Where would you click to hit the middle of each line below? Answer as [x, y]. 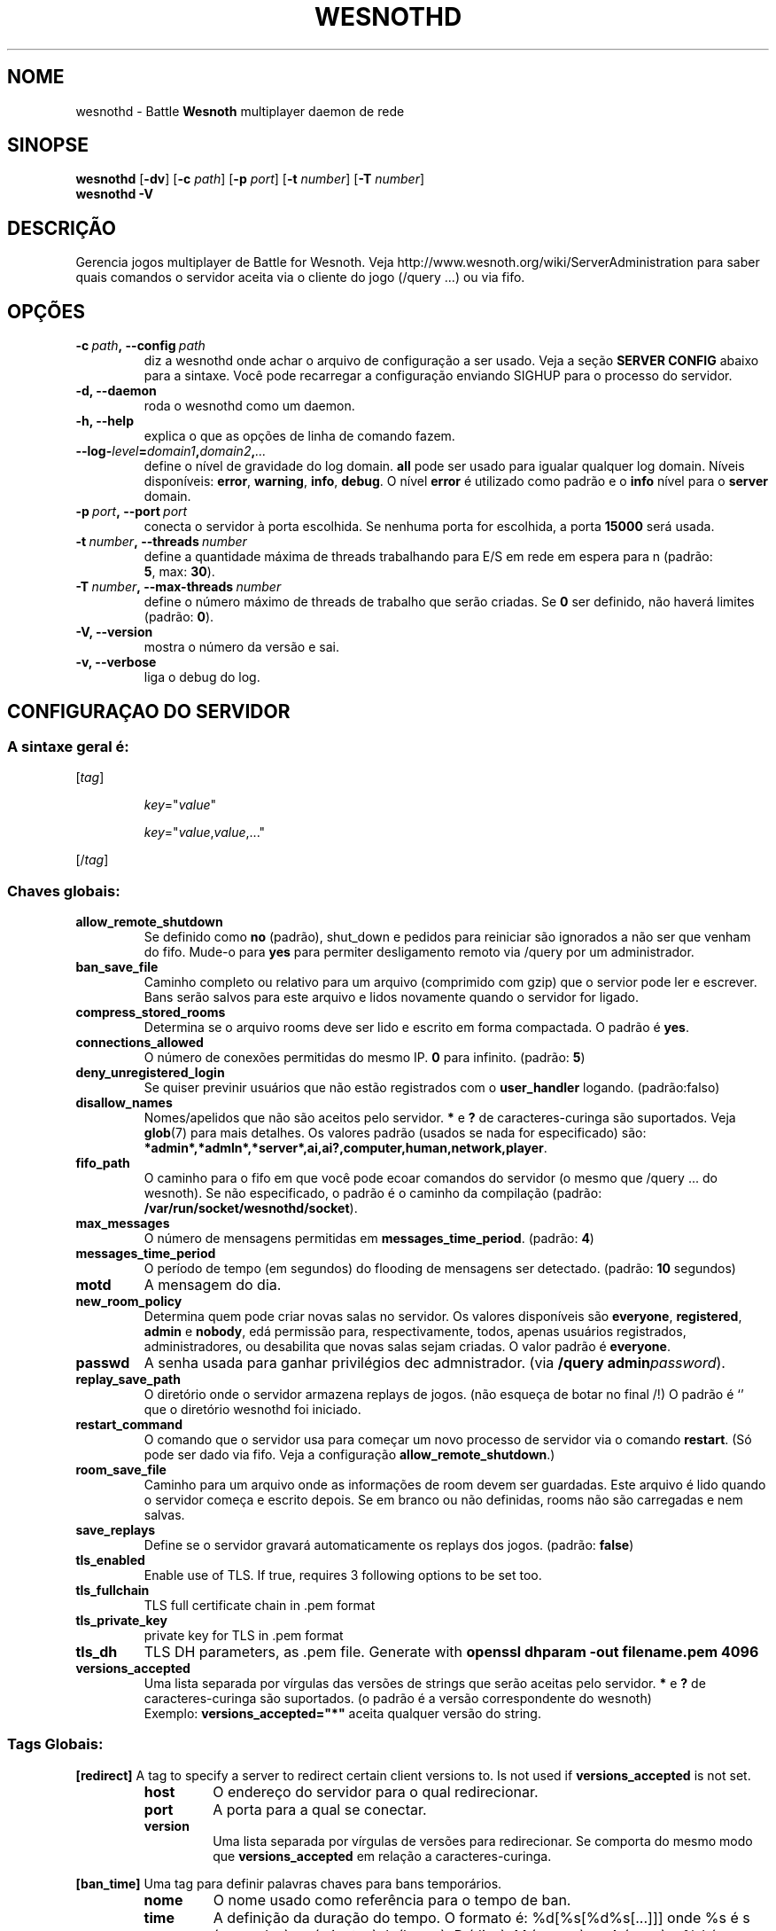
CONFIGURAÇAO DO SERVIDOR [149, 711]
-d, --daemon [116, 391]
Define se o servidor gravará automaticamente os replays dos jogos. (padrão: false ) [389, 1545]
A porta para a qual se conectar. [320, 1809]
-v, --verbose [116, 662]
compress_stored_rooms [151, 1012]
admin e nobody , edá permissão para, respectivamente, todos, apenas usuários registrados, [415, 1332]
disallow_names [124, 1103]
